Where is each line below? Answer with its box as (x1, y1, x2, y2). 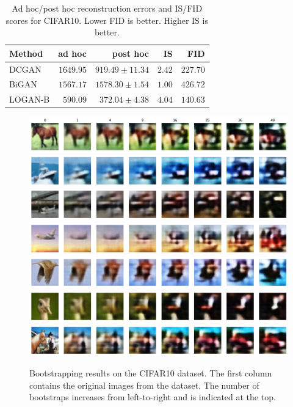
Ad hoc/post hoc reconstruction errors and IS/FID (12, 2, 203, 14)
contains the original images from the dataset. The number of (29, 378, 259, 391)
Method (9, 46, 43, 59)
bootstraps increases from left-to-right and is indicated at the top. (29, 391, 276, 403)
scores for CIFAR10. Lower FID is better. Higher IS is (5, 13, 208, 26)
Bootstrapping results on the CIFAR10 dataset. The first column (29, 367, 272, 380)
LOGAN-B (9, 93, 50, 106)
